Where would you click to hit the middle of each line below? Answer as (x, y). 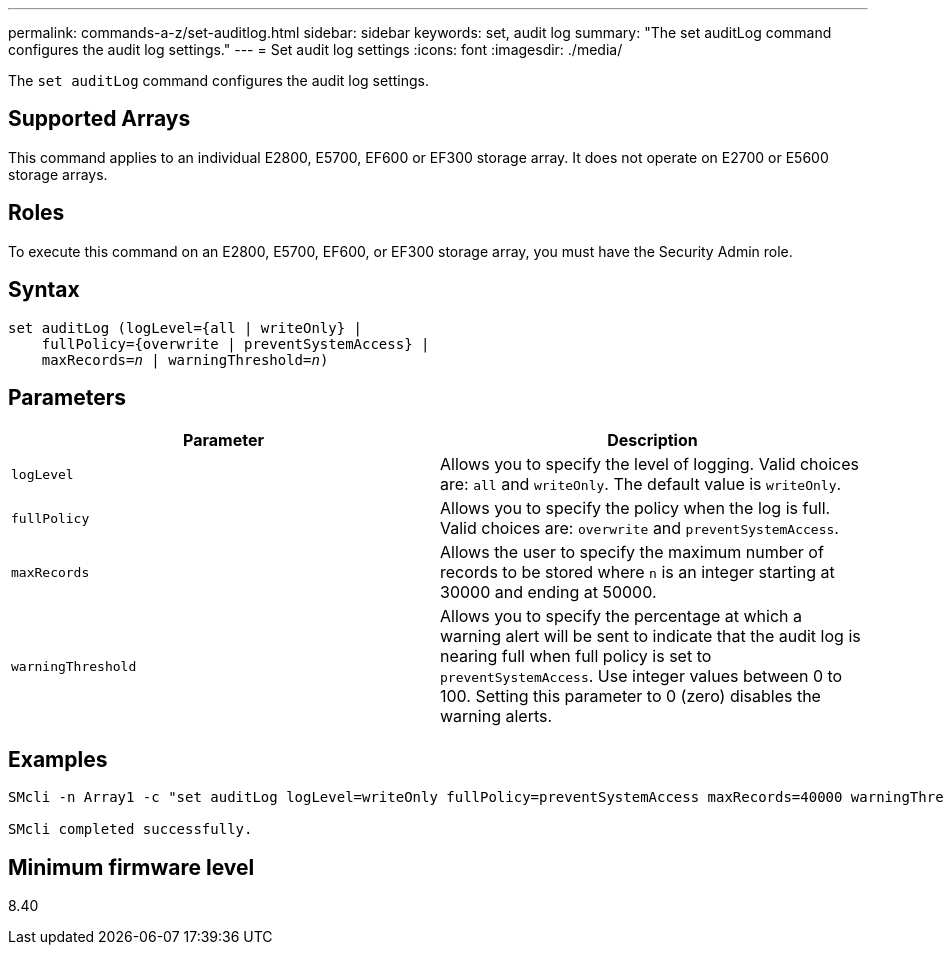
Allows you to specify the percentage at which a (621, 616)
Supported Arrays (99, 119)
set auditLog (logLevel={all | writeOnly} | (185, 327)
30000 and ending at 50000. (548, 592)
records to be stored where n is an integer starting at (637, 572)
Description (652, 440)
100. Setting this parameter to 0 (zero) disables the (630, 696)
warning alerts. (496, 716)
